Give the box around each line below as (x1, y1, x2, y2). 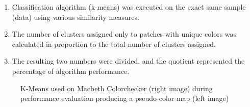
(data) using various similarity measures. (12, 11, 139, 22)
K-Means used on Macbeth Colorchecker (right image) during (20, 83, 213, 93)
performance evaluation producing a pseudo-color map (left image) (20, 93, 229, 103)
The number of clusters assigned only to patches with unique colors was (12, 29, 237, 39)
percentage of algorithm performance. (12, 65, 130, 76)
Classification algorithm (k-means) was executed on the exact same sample (12, 2, 246, 12)
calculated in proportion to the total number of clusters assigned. (12, 38, 216, 49)
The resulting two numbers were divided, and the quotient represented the (12, 56, 245, 66)
